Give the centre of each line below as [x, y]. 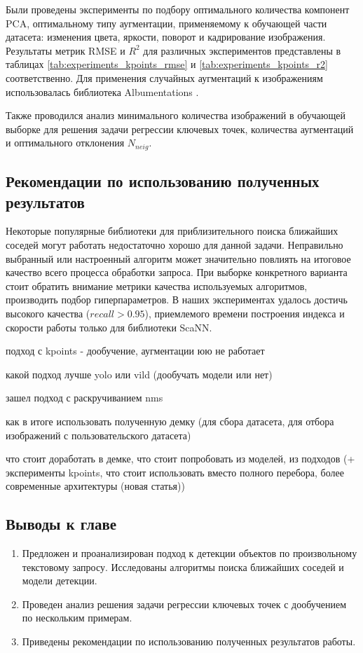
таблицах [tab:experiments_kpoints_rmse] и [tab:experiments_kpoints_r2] [167, 64]
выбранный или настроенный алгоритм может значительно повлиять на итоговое [178, 258]
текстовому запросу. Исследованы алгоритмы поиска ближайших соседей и [183, 566]
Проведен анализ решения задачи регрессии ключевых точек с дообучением [184, 604]
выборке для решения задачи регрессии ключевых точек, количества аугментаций [180, 129]
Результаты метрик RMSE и [66, 50]
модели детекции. [60, 580]
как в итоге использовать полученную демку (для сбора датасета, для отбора [170, 421]
